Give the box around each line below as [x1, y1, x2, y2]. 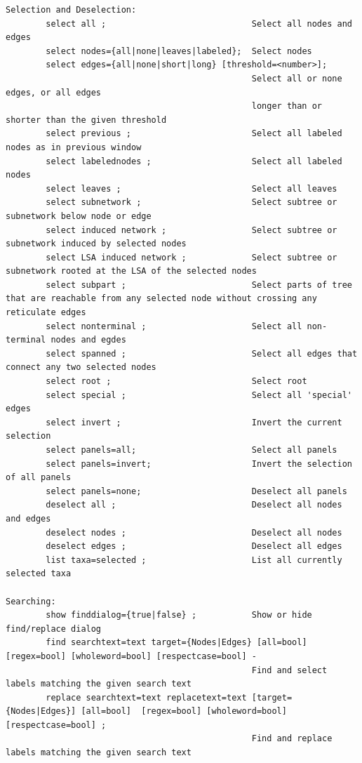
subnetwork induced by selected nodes [6, 239, 187, 249]
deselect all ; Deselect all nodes [46, 500, 342, 510]
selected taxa [6, 569, 72, 579]
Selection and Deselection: [6, 5, 137, 15]
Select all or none [251, 73, 342, 84]
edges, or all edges [6, 87, 102, 98]
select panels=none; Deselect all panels [46, 486, 347, 496]
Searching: [6, 596, 56, 606]
